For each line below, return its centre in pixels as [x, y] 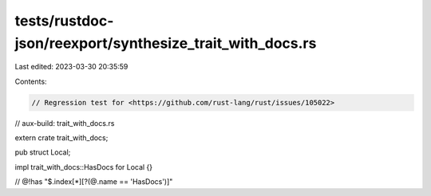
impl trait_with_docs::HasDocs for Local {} [84, 167]
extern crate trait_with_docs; [61, 138]
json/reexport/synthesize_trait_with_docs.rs [166, 43]
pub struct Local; [43, 152]
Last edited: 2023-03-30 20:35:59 [71, 67]
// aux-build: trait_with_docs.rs [65, 123]
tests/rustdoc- [64, 21]
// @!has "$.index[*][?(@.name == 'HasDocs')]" [94, 182]
